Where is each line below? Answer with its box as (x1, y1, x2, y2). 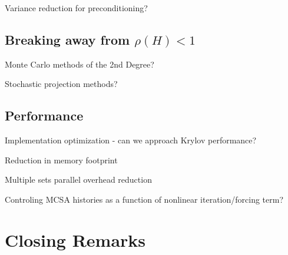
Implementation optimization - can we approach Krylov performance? (5, 134, 257, 146)
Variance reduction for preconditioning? (5, 2, 148, 14)
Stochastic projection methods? (5, 78, 118, 90)
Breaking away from (5, 30, 130, 48)
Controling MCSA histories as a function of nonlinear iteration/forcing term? (5, 193, 284, 205)
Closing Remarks (5, 227, 146, 251)
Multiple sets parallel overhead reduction (5, 173, 152, 186)
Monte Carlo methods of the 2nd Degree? (5, 58, 154, 70)
